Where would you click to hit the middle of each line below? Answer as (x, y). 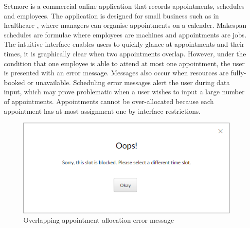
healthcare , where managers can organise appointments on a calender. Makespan (125, 25)
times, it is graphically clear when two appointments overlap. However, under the (125, 53)
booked (15, 82)
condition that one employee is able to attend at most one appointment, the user (124, 63)
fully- (239, 73)
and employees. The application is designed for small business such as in (112, 15)
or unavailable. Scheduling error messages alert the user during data (129, 82)
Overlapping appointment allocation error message (99, 220)
